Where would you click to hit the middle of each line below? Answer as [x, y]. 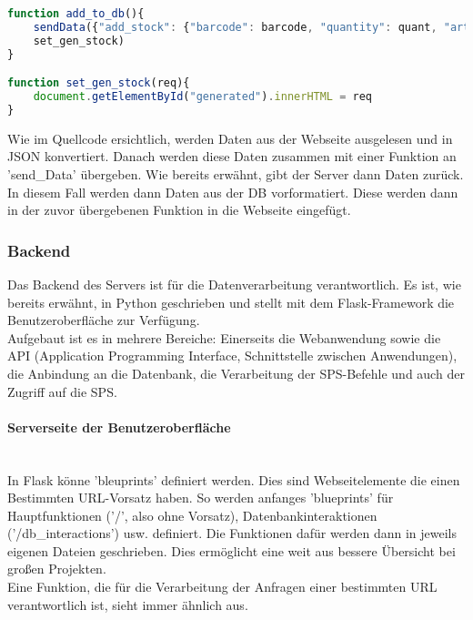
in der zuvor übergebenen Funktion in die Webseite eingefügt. [179, 210]
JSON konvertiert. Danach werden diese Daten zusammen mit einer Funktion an [232, 156]
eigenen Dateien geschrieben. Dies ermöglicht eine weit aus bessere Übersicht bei [231, 550]
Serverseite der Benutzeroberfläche [119, 427]
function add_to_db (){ [76, 14]
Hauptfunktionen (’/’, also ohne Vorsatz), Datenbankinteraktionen [192, 515]
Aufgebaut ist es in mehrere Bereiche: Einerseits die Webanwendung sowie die [224, 337]
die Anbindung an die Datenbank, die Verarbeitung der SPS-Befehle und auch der [236, 373]
